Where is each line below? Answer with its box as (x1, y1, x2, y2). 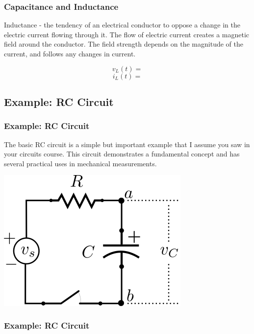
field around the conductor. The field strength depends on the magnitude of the (4, 39, 243, 49)
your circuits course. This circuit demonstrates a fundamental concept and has (4, 149, 240, 159)
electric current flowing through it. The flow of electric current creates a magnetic (4, 29, 250, 39)
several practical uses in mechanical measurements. (4, 158, 157, 168)
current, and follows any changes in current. (4, 49, 136, 58)
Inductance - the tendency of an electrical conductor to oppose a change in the (4, 20, 240, 30)
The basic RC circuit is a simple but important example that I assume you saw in (4, 139, 250, 149)
